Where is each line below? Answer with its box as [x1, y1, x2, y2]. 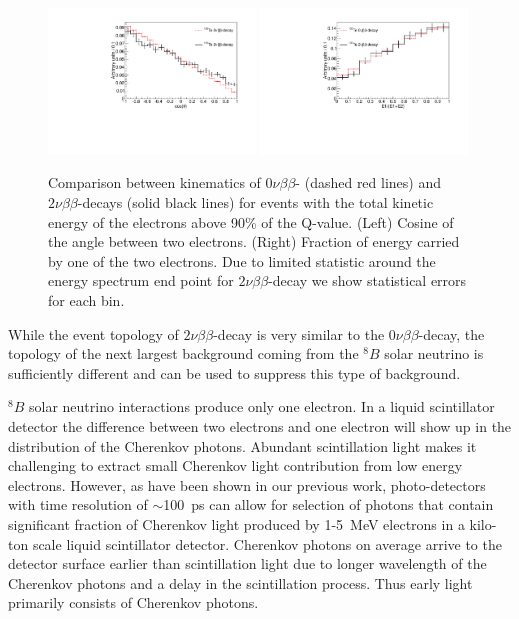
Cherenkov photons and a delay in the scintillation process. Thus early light [8, 572, 473, 593]
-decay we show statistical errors [268, 270, 467, 291]
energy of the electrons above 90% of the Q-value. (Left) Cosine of [48, 211, 454, 232]
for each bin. [48, 289, 125, 310]
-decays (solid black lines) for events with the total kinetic [77, 192, 434, 212]
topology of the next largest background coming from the [8, 343, 359, 364]
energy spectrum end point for [48, 270, 234, 291]
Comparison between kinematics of [48, 172, 261, 193]
